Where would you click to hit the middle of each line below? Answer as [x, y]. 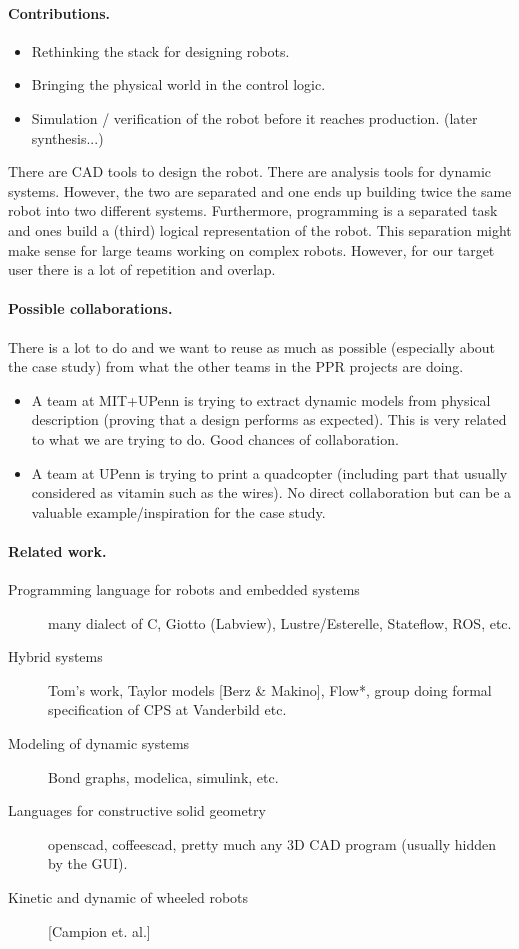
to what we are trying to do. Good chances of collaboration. [215, 438]
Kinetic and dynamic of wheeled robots [128, 897]
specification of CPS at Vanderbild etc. [167, 709]
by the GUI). [88, 863]
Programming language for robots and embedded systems [184, 589]
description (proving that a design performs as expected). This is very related [269, 419]
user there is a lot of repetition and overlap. [142, 269]
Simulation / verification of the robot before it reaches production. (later [254, 117]
